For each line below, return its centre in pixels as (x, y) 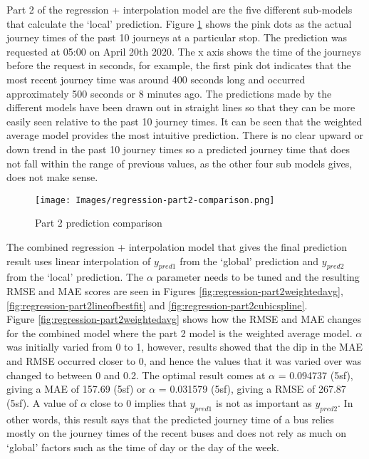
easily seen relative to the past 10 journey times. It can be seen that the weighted (184, 121)
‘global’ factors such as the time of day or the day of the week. (143, 447)
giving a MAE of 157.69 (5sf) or (76, 389)
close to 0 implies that (139, 402)
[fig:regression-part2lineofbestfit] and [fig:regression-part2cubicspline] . (157, 305)
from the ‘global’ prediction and (249, 261)
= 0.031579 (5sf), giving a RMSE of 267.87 (252, 389)
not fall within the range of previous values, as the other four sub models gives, (180, 163)
